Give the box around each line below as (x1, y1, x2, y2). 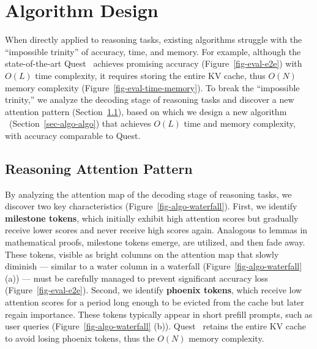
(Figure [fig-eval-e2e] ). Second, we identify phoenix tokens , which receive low (5, 283, 302, 296)
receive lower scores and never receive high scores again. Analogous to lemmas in (5, 223, 308, 236)
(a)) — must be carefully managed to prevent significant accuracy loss (5, 271, 269, 284)
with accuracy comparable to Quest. (5, 129, 141, 141)
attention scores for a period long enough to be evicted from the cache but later (5, 296, 304, 309)
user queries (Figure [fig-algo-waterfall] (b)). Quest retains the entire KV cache (5, 320, 306, 332)
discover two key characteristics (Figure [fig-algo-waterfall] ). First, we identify (5, 200, 297, 212)
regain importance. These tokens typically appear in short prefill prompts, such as (5, 307, 313, 320)
